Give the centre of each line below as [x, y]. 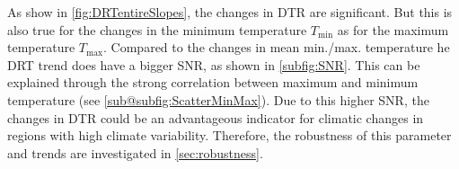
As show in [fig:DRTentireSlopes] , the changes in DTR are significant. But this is [230, 12]
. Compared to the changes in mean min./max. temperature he [277, 47]
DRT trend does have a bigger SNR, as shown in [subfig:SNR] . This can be [214, 64]
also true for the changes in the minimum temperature [157, 29]
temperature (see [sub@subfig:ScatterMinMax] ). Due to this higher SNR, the [218, 99]
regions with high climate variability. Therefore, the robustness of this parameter [229, 135]
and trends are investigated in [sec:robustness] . [135, 152]
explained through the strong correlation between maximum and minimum [213, 82]
